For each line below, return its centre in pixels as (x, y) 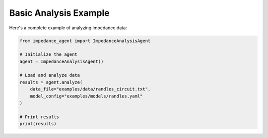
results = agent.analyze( (51, 82)
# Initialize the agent (49, 55)
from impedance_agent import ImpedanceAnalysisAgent (85, 41)
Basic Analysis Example (59, 13)
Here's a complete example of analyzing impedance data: (68, 28)
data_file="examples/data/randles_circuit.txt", (90, 89)
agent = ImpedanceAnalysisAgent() (62, 61)
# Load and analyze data (50, 75)
